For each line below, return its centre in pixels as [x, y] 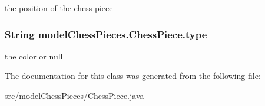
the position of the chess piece [59, 8]
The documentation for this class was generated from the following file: [133, 76]
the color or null [34, 56]
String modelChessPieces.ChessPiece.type [106, 34]
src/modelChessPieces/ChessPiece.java [74, 95]
